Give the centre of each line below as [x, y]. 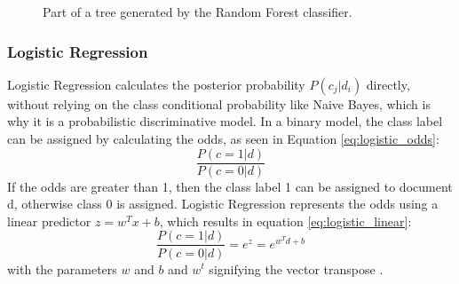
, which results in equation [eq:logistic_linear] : [285, 221]
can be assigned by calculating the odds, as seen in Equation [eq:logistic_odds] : [223, 138]
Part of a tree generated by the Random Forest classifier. [198, 12]
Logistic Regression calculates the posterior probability [156, 84]
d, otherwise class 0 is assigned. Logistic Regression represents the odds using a [223, 204]
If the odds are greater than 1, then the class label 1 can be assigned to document [230, 186]
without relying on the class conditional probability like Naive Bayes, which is [219, 103]
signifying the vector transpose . [296, 268]
